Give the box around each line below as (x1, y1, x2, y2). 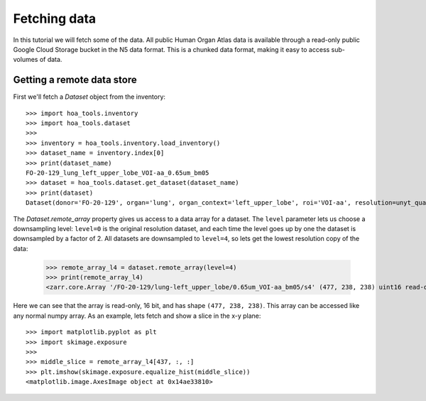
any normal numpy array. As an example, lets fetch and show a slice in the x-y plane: (13, 311, 261, 320)
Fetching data (13, 11, 97, 26)
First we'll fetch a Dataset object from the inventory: (13, 92, 166, 101)
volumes (13, 55, 38, 64)
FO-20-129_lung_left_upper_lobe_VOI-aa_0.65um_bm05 (26, 169, 209, 177)
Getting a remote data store (13, 74, 138, 86)
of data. (39, 55, 62, 64)
